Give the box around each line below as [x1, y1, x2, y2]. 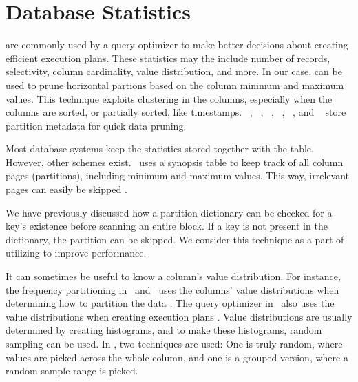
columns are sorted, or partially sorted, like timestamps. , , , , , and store [6, 105, 346, 119]
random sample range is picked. [6, 363, 138, 378]
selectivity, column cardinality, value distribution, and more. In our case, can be [6, 64, 342, 79]
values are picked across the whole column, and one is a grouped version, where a [6, 350, 348, 364]
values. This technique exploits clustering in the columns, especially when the [6, 91, 333, 105]
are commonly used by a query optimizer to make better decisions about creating [6, 37, 348, 52]
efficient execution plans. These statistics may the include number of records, [6, 50, 330, 65]
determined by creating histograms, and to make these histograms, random [6, 323, 322, 337]
